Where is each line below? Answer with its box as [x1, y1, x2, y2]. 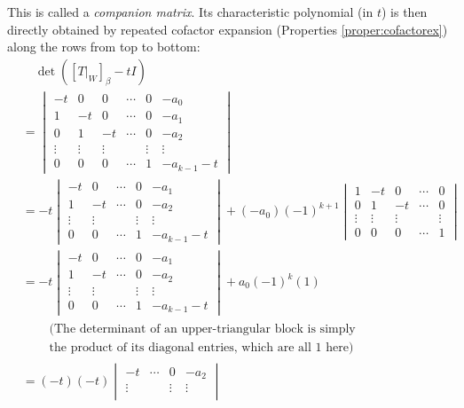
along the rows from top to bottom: [7, 37, 201, 56]
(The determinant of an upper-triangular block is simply [49, 323, 356, 336]
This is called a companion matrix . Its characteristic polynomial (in [7, 3, 374, 20]
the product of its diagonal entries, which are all [49, 341, 311, 355]
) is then [381, 3, 428, 20]
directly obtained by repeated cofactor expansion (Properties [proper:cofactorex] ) [7, 20, 448, 38]
